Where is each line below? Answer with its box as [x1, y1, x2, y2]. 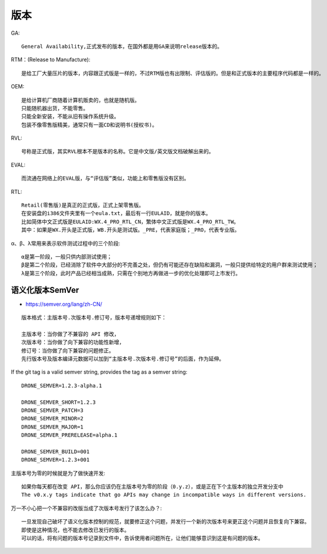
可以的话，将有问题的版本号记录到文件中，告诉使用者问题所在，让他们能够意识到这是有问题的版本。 [21, 535, 263, 542]
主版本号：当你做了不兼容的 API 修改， [21, 331, 120, 337]
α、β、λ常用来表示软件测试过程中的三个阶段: [11, 239, 121, 247]
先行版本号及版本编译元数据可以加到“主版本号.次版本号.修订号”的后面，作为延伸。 [21, 355, 225, 362]
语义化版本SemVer [11, 285, 79, 295]
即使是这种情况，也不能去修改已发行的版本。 [21, 526, 129, 533]
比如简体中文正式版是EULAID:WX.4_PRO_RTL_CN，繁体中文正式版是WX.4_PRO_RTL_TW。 [21, 218, 239, 225]
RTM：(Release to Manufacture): [11, 56, 91, 63]
